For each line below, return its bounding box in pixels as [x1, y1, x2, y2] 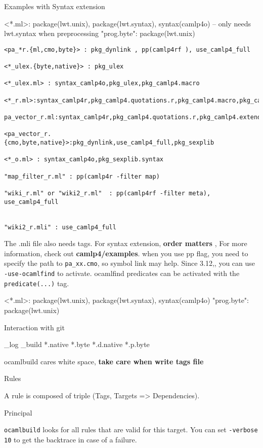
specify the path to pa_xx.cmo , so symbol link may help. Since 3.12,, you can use [4, 258, 255, 268]
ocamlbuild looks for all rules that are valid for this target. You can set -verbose [4, 424, 258, 435]
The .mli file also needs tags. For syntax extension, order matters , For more [4, 238, 247, 249]
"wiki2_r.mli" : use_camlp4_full [4, 223, 116, 231]
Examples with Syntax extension [4, 1, 105, 11]
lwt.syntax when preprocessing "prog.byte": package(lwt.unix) [4, 28, 195, 39]
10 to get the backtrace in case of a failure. [4, 434, 137, 444]
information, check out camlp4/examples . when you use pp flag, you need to [4, 248, 248, 258]
